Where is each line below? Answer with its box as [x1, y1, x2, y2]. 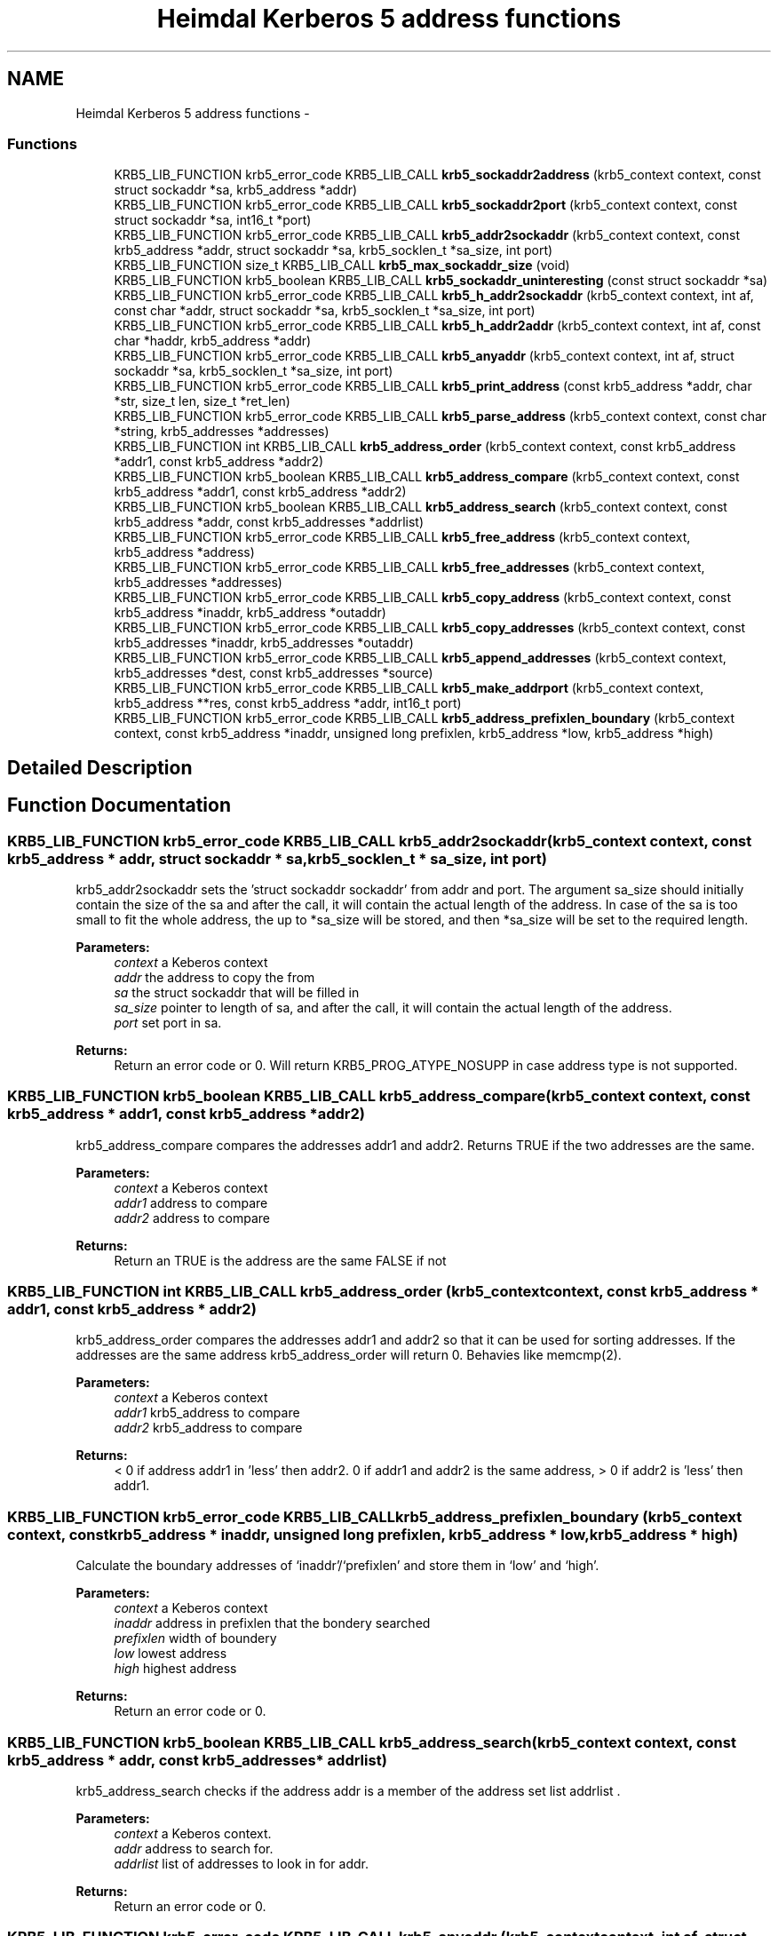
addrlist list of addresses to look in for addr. [114, 1855, 369, 1871]
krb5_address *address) [114, 544, 255, 560]
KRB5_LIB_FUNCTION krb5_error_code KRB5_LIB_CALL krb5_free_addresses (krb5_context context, [114, 559, 705, 575]
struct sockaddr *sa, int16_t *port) [114, 212, 312, 228]
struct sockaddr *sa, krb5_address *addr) [114, 182, 358, 198]
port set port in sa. [114, 1014, 222, 1030]
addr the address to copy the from [114, 969, 315, 985]
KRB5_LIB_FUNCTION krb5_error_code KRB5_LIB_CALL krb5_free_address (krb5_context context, [114, 529, 691, 545]
